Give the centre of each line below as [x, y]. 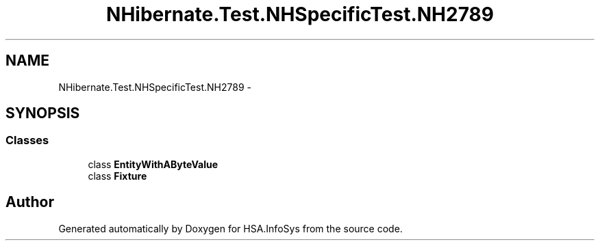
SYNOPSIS [43, 113]
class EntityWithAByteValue [153, 164]
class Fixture [117, 176]
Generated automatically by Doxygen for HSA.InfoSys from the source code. [230, 228]
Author [30, 202]
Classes [27, 140]
